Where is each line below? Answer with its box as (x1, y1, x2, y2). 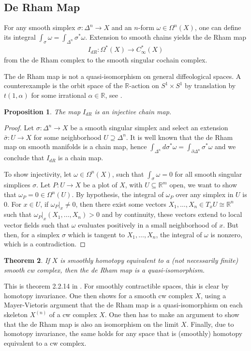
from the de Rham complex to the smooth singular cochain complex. (4, 55, 207, 65)
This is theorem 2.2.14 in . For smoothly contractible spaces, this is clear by (4, 281, 229, 291)
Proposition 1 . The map (4, 106, 81, 116)
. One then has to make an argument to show (104, 309, 239, 319)
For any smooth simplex (4, 22, 75, 32)
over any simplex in (176, 189, 234, 199)
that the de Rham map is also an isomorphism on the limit (4, 319, 179, 329)
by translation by (185, 80, 236, 91)
